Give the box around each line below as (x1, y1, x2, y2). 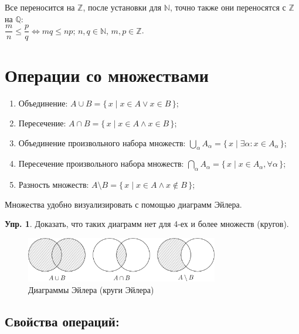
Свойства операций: (5, 312, 120, 330)
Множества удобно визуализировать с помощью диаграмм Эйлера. (5, 198, 242, 210)
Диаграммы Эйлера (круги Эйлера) (28, 283, 154, 295)
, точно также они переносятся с (169, 1, 286, 13)
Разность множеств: (18, 178, 89, 191)
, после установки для (83, 1, 162, 13)
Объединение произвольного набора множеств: (18, 136, 186, 149)
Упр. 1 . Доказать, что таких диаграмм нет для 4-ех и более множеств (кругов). (5, 218, 289, 230)
